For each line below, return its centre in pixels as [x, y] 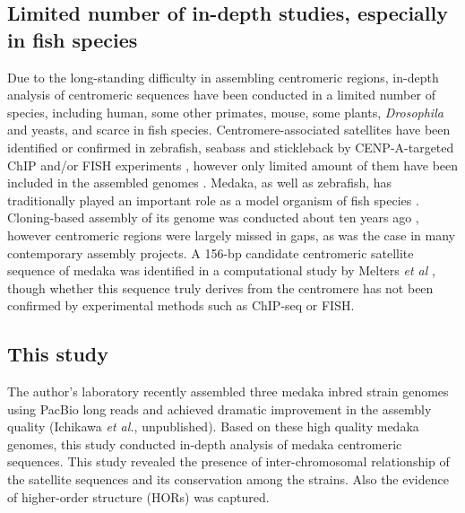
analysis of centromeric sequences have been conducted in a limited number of [221, 95]
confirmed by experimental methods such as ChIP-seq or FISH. [181, 305]
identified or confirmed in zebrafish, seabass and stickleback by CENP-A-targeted [231, 147]
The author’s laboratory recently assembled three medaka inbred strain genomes [228, 391]
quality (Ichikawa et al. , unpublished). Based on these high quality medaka [213, 426]
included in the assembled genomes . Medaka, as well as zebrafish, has [200, 183]
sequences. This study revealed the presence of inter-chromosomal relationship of [228, 461]
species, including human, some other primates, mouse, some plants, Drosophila [225, 112]
